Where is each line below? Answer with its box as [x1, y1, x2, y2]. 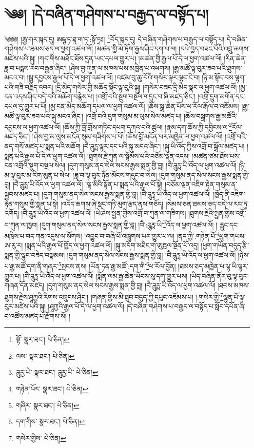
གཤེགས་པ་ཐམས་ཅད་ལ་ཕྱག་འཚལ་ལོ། [4, 43, 93, 54]
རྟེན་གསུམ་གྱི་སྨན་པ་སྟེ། [4, 198, 59, 208]
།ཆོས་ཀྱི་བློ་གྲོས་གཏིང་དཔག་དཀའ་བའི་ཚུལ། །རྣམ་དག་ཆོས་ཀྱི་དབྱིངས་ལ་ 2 [63, 121, 232, 132]
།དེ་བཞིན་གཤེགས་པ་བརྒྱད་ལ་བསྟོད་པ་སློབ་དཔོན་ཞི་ [126, 301, 246, 311]
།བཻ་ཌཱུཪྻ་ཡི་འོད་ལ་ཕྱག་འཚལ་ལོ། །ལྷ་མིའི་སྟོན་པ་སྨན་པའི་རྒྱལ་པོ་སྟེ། [12, 179, 163, 189]
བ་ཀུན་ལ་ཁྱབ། [4, 219, 38, 229]
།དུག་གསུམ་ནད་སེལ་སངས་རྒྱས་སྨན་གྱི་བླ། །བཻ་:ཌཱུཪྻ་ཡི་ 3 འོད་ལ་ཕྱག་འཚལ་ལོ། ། [39, 218, 218, 229]
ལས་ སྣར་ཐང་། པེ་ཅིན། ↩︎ [16, 350, 75, 361]
